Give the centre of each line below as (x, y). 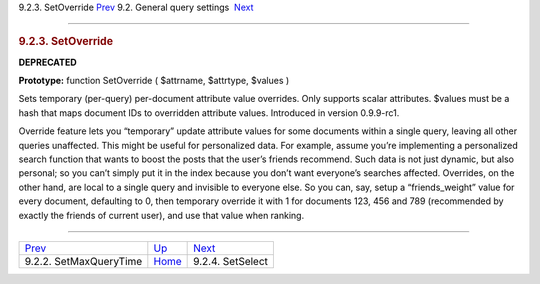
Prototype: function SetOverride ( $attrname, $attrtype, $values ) (154, 81)
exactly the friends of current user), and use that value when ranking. (161, 215)
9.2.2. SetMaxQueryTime (83, 261)
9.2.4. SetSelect (231, 261)
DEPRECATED (47, 62)
